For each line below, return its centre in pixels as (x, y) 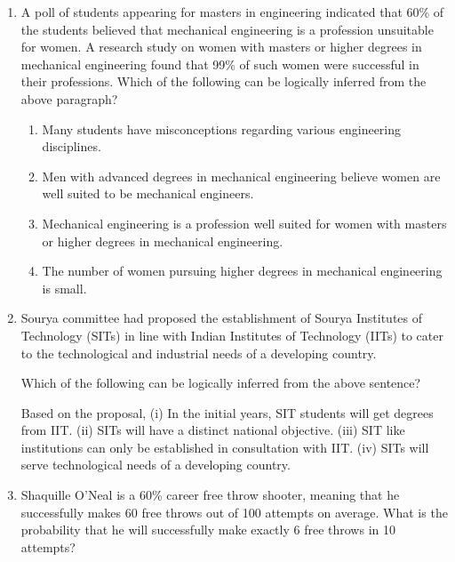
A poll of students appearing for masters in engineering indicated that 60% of (232, 12)
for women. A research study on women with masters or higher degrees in (221, 47)
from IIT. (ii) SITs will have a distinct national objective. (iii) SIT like (213, 430)
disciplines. (72, 146)
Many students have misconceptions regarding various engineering (222, 128)
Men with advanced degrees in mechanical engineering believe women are (241, 176)
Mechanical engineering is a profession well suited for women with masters (244, 223)
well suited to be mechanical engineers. (148, 193)
